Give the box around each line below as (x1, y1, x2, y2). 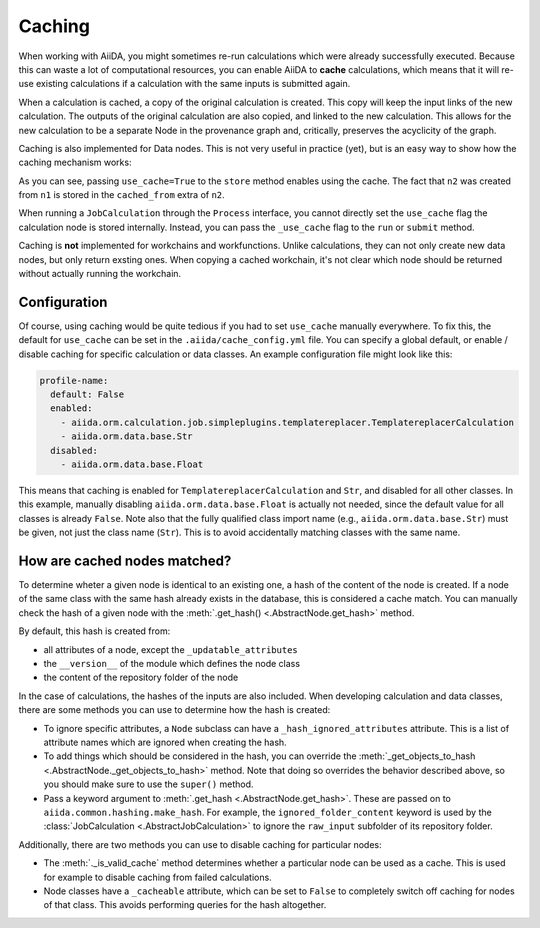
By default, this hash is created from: (18, 625, 171, 637)
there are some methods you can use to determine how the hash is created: (18, 704, 331, 716)
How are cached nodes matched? (18, 553, 232, 569)
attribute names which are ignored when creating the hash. (43, 736, 287, 748)
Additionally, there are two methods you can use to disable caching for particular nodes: (18, 838, 382, 850)
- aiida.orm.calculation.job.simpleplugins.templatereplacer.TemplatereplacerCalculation (60, 416, 515, 428)
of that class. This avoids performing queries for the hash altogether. (43, 899, 327, 911)
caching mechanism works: (18, 156, 132, 169)
